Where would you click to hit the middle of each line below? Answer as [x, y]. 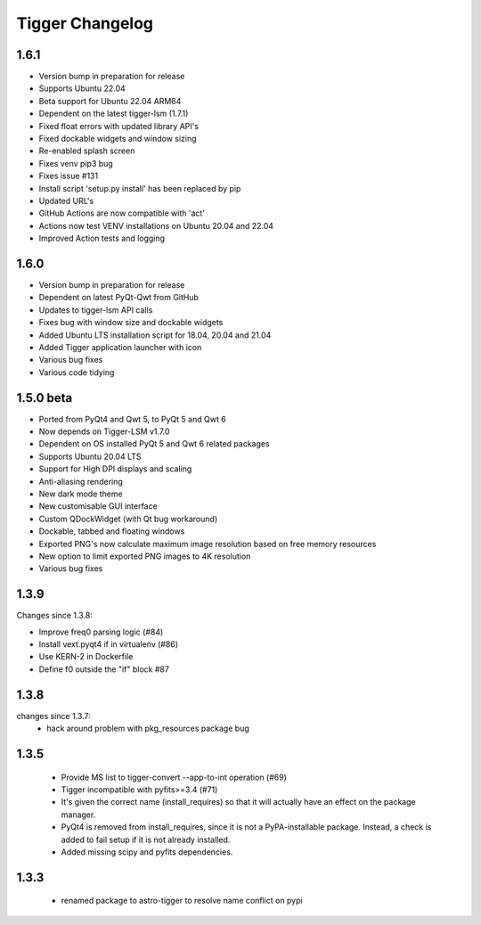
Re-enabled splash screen [87, 151]
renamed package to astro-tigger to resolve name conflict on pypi [182, 901]
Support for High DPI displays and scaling [115, 469]
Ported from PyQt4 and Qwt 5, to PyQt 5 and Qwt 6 [132, 419]
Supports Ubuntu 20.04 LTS [90, 456]
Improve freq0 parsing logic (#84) [101, 632]
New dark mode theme [81, 494]
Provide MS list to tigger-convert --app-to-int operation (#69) [174, 777]
